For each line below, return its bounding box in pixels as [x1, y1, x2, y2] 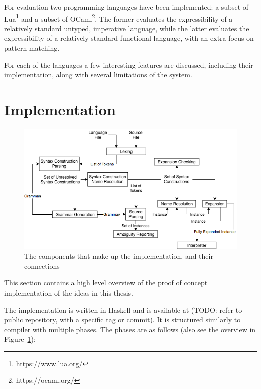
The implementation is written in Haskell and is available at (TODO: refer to [4, 304, 242, 315]
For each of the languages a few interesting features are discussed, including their [4, 59, 253, 70]
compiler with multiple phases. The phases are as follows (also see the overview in [4, 324, 256, 334]
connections [24, 260, 60, 271]
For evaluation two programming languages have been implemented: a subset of [4, 2, 249, 12]
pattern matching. [4, 43, 60, 53]
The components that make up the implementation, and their [24, 251, 213, 261]
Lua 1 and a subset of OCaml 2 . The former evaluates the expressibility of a [4, 12, 233, 24]
